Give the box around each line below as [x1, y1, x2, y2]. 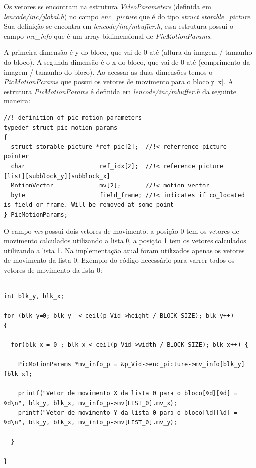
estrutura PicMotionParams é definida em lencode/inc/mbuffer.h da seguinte [4, 86, 236, 96]
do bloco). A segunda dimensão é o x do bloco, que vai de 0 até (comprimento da [4, 56, 250, 67]
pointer [4, 153, 29, 160]
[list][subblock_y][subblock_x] [4, 172, 110, 180]
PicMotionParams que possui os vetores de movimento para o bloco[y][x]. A [4, 76, 233, 87]
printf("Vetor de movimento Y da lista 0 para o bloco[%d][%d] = [18, 409, 238, 417]
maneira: [4, 95, 30, 106]
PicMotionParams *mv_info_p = [18, 361, 118, 368]
